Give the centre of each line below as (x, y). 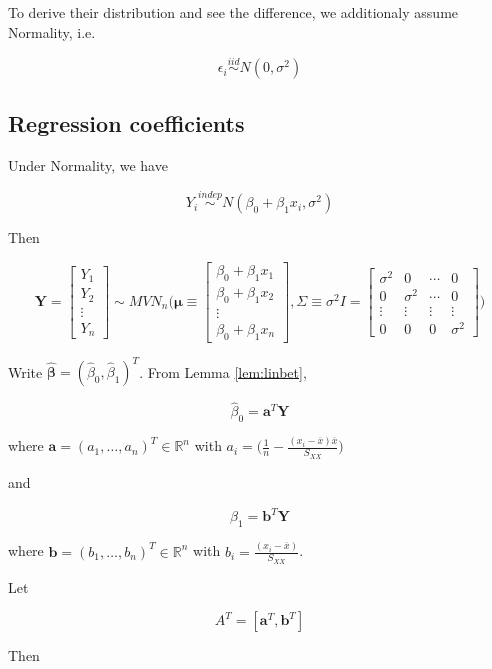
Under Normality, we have (88, 164)
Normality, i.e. (52, 31)
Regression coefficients (126, 122)
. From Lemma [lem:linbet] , (223, 371)
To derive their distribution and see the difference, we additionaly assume (233, 12)
